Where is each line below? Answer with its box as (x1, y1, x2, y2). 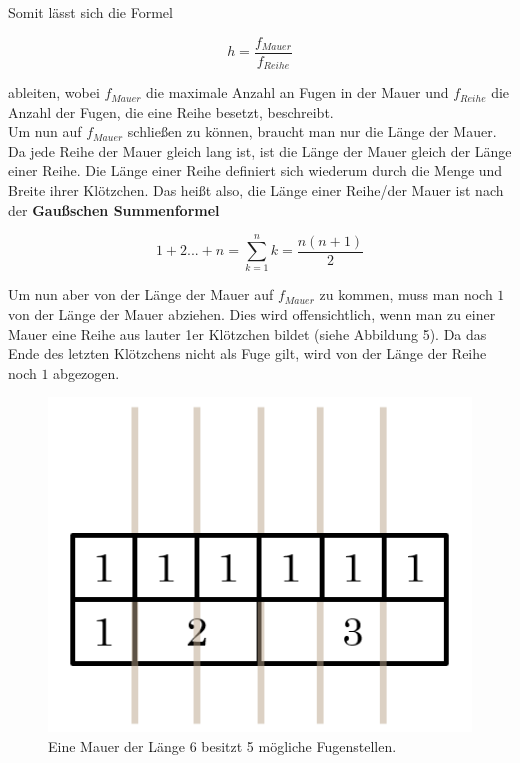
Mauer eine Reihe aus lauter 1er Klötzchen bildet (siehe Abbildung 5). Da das (8, 323, 487, 344)
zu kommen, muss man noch (319, 284, 493, 305)
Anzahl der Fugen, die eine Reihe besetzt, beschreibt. (8, 101, 334, 122)
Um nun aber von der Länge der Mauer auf (8, 284, 274, 305)
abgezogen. (53, 362, 120, 383)
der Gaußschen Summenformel (8, 199, 220, 220)
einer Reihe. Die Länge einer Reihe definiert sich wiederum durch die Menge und (8, 160, 503, 181)
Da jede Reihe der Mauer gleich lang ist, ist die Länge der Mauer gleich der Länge (8, 140, 512, 161)
